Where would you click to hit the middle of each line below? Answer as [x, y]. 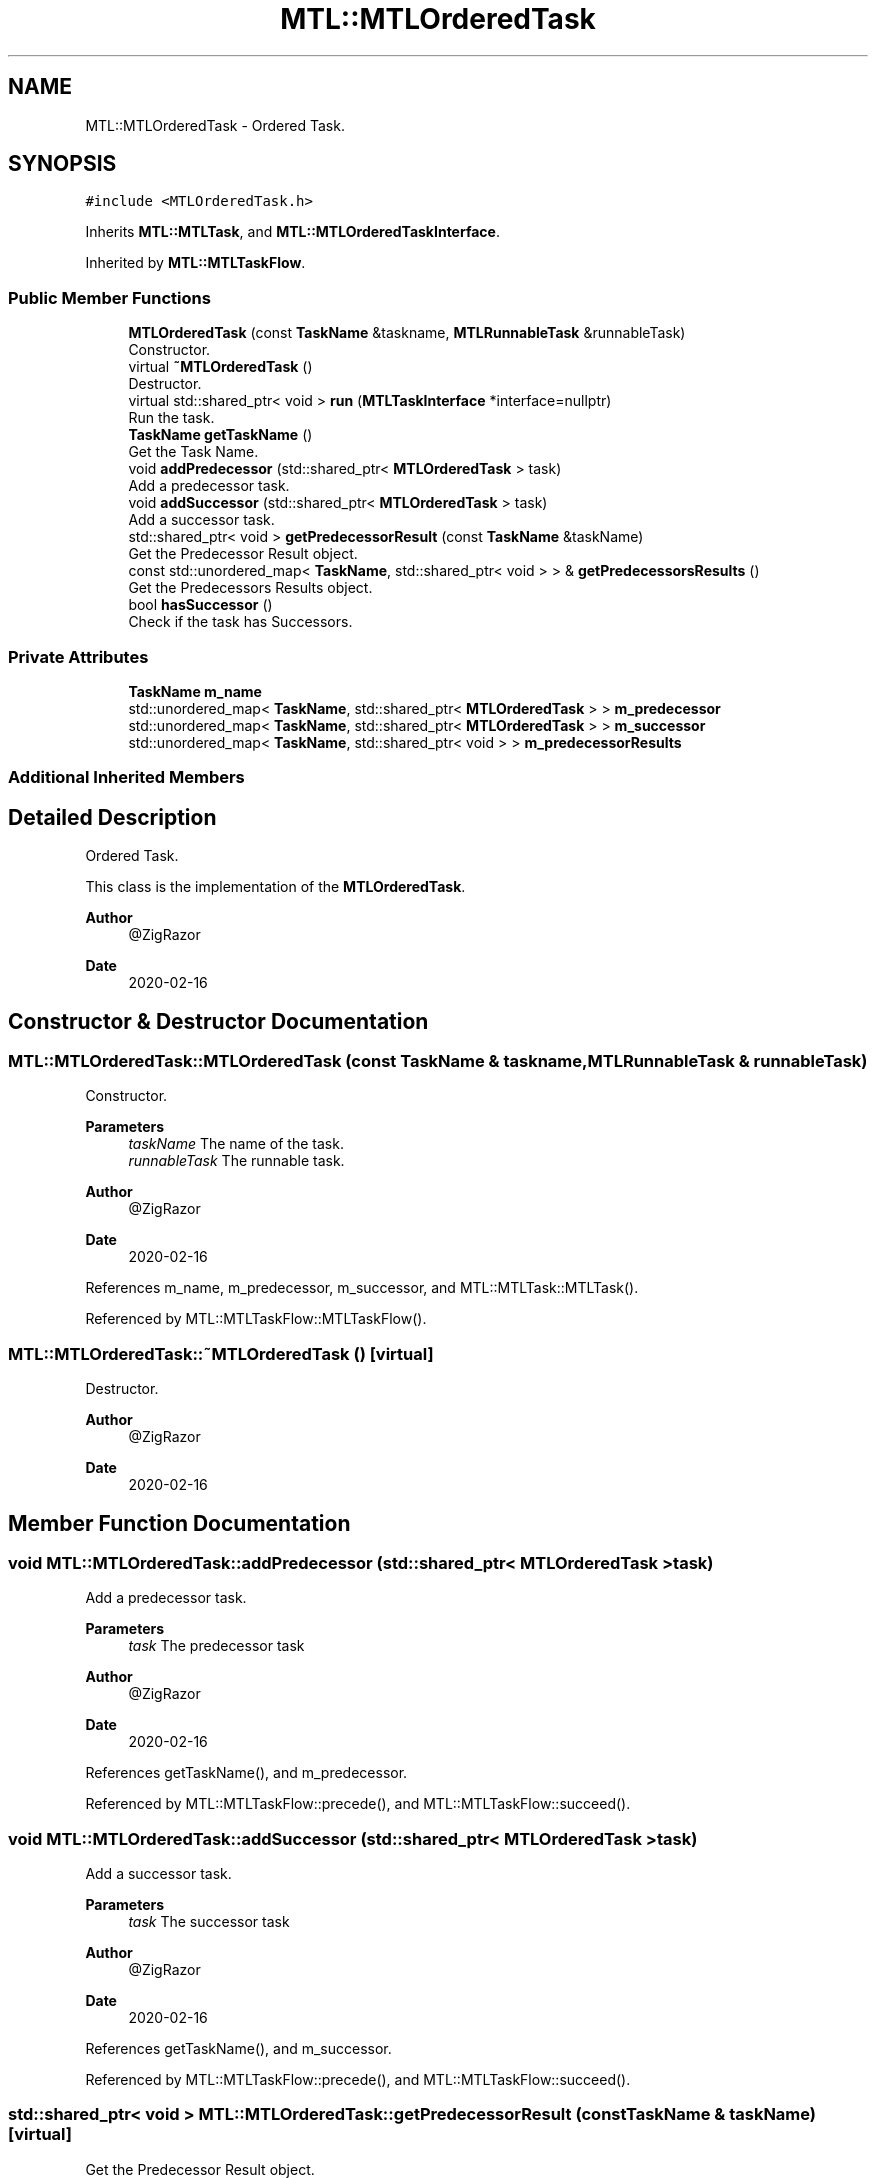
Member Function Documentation [179, 1523]
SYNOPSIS [62, 164]
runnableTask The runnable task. [236, 1161]
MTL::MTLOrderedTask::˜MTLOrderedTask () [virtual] [221, 1353]
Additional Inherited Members [126, 777]
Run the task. [171, 418]
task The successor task [209, 1922]
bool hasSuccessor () [200, 605]
